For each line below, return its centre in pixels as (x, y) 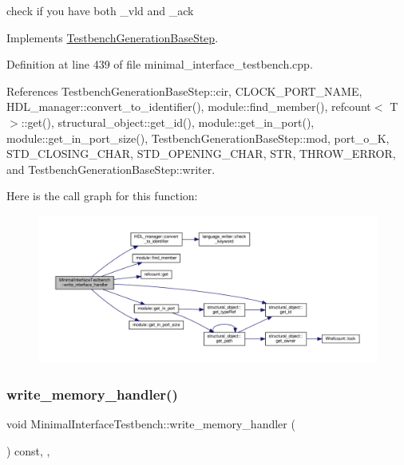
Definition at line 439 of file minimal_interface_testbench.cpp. (160, 64)
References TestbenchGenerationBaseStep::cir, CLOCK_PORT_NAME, (184, 91)
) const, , (28, 450)
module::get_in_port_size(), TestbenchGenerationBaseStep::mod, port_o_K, (198, 138)
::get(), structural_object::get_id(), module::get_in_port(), (168, 122)
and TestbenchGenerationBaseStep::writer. (111, 169)
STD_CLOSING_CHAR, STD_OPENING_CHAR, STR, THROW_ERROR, (201, 154)
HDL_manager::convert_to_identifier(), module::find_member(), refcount (189, 106)
